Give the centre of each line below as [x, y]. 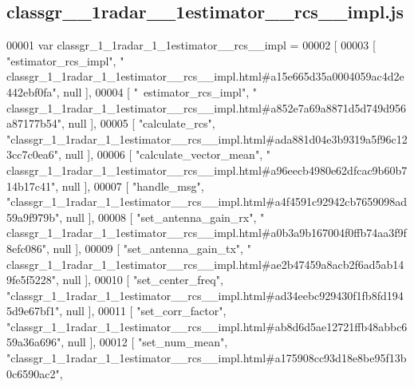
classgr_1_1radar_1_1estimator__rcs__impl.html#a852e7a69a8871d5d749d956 [207, 107]
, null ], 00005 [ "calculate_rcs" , [138, 123]
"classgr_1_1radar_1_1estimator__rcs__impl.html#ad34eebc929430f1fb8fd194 [205, 295]
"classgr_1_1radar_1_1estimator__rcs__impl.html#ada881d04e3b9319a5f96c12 [207, 138]
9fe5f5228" [32, 280]
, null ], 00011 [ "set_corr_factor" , [143, 311]
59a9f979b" [33, 217]
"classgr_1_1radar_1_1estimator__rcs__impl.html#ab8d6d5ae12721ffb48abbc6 [207, 326]
